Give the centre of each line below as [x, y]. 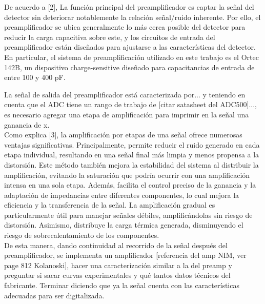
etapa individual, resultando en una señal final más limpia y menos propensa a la [132, 155]
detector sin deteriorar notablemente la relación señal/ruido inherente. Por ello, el [132, 17]
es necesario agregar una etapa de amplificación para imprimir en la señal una [127, 114]
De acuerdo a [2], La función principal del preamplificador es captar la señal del [129, 7]
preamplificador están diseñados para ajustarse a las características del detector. [130, 47]
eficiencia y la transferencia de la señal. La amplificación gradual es [110, 205]
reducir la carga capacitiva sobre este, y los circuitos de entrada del [110, 37]
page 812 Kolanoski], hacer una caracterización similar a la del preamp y [118, 265]
